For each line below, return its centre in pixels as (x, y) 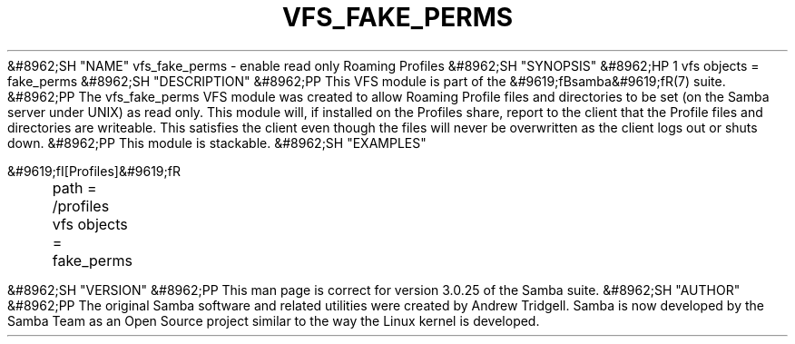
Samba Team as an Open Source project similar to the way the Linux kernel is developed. (274, 320)
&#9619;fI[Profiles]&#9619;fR (94, 171)
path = (74, 187)
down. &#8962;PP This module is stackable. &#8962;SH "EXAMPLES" (217, 143)
